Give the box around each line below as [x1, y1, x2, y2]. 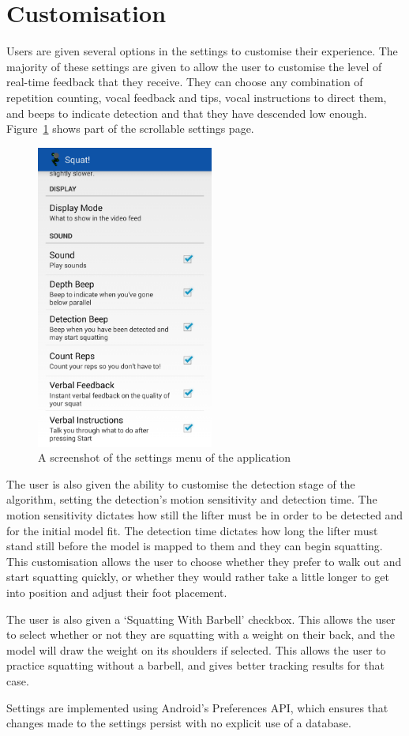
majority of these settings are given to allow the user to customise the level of [6, 58, 382, 74]
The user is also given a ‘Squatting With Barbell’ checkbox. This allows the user [6, 610, 396, 627]
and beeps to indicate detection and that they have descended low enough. [6, 104, 367, 121]
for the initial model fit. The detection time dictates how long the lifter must [6, 522, 378, 538]
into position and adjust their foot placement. [6, 583, 227, 600]
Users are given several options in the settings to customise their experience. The [6, 43, 398, 59]
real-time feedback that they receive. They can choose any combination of [6, 74, 363, 90]
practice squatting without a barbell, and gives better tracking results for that [6, 657, 385, 674]
